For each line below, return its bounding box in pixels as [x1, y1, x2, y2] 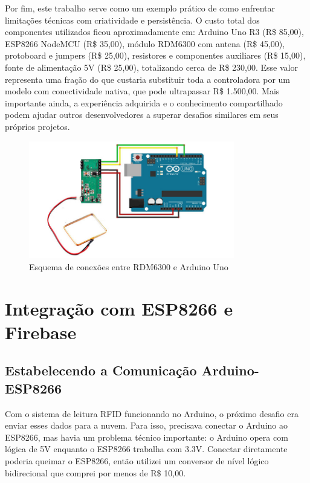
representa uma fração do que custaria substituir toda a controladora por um [5, 73, 290, 85]
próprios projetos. [5, 120, 70, 132]
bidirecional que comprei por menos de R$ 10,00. [5, 466, 186, 479]
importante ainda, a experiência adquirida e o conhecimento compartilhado [5, 96, 283, 109]
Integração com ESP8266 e [5, 296, 233, 320]
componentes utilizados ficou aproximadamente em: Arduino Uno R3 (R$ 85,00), [5, 25, 304, 38]
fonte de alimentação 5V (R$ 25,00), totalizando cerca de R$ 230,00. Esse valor [5, 60, 298, 73]
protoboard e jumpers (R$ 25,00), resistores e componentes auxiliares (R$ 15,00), [5, 49, 306, 62]
